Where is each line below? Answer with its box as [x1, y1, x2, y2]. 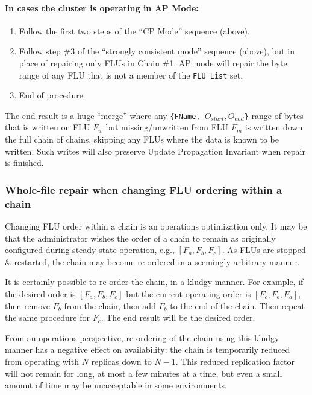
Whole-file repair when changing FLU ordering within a [5, 182, 282, 197]
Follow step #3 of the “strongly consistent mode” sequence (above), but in [19, 45, 295, 57]
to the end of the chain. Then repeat [170, 299, 305, 312]
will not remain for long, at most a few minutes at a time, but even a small [5, 367, 282, 379]
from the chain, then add [64, 299, 156, 312]
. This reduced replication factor [175, 355, 295, 367]
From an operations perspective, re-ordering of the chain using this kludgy [5, 331, 279, 344]
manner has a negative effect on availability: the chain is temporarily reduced [5, 343, 290, 356]
